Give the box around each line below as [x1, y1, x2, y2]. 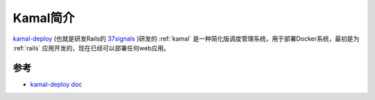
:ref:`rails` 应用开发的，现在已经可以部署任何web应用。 [12, 43, 170, 52]
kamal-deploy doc [30, 80, 83, 88]
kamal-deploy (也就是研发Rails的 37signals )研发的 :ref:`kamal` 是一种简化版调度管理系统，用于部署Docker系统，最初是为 [12, 34, 360, 43]
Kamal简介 [12, 10, 75, 26]
